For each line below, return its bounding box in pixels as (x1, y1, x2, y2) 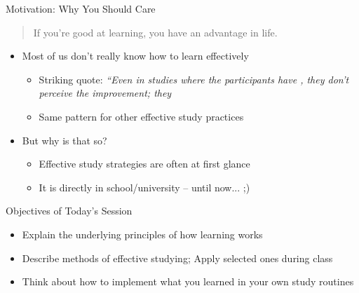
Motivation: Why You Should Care (6, 1, 156, 15)
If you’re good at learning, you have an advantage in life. (33, 25, 278, 39)
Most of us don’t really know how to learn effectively (22, 48, 249, 63)
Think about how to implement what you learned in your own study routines (22, 274, 354, 289)
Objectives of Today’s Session (6, 203, 133, 218)
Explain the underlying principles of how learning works (22, 226, 263, 241)
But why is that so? (22, 132, 107, 147)
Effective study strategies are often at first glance (39, 156, 250, 171)
